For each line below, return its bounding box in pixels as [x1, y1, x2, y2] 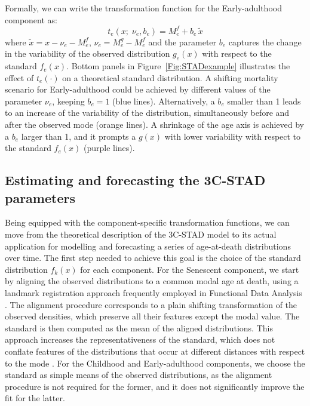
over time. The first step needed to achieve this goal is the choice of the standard [5, 251, 301, 264]
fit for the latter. [5, 392, 65, 404]
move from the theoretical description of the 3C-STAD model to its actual [5, 228, 277, 241]
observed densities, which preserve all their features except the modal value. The [5, 310, 300, 322]
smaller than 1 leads [227, 94, 301, 107]
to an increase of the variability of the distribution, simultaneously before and [5, 106, 290, 119]
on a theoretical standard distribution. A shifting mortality [62, 71, 278, 84]
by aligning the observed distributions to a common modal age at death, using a [5, 275, 299, 287]
